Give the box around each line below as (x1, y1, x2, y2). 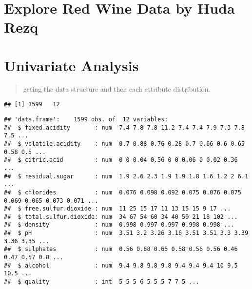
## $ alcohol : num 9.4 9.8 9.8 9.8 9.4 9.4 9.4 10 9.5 (4, 262, 238, 269)
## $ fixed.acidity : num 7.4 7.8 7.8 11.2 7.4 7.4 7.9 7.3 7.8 (4, 124, 245, 131)
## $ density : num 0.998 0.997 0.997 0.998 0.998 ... (4, 221, 234, 229)
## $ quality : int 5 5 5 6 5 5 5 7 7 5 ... (4, 278, 199, 286)
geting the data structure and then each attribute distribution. (23, 83, 211, 94)
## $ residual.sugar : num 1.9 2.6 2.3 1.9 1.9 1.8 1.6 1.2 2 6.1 (4, 173, 249, 180)
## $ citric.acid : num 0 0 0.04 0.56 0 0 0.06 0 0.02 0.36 (4, 156, 238, 164)
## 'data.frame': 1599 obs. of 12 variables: (4, 116, 168, 123)
